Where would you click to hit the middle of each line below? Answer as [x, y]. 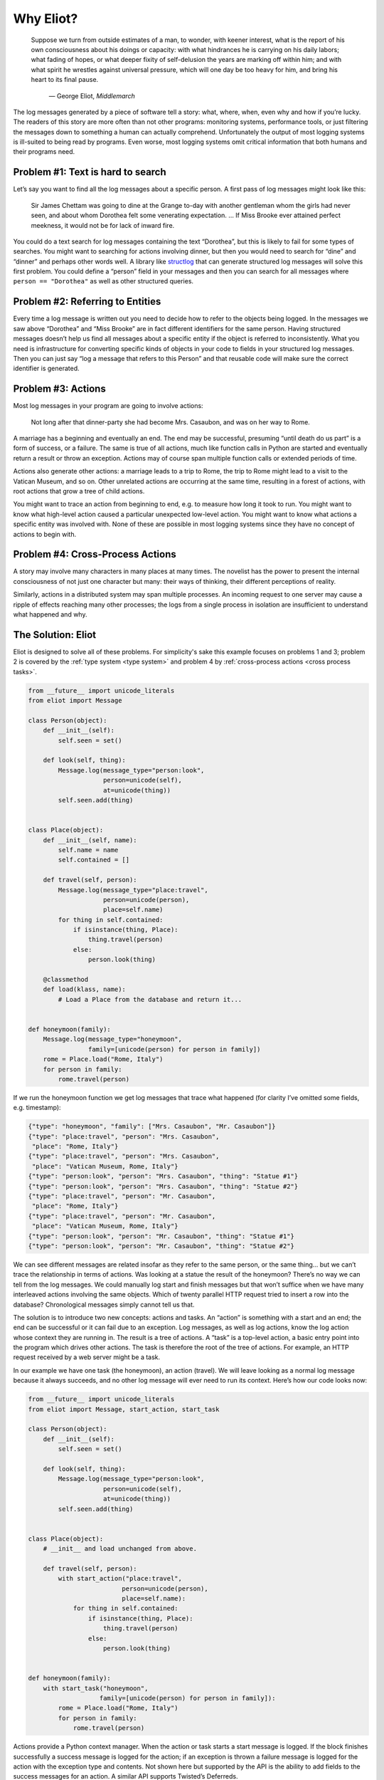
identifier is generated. [46, 368]
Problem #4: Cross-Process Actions [95, 554]
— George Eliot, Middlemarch [92, 95]
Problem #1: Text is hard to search [90, 172]
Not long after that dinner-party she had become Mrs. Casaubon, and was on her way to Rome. [171, 422]
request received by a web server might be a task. [87, 1357]
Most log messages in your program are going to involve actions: [108, 406]
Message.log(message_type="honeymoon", [113, 1039]
